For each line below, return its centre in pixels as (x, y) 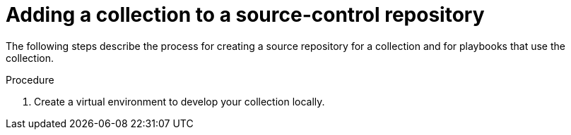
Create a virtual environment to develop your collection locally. (179, 101)
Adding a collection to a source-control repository (245, 15)
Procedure (30, 79)
